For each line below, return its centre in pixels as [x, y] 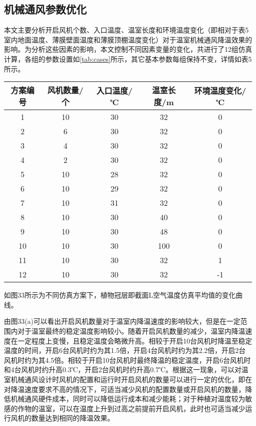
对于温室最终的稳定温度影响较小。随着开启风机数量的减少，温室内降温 [131, 330]
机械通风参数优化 [45, 9]
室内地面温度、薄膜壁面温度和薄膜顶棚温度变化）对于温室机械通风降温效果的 [128, 39]
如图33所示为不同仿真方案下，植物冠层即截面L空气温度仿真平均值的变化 [120, 295]
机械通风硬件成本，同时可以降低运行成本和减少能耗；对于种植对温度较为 [128, 399]
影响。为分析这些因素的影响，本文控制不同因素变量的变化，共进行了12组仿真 [128, 49]
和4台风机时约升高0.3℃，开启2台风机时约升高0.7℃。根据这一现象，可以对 [123, 369]
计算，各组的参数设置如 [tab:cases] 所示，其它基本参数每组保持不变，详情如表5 [128, 58]
